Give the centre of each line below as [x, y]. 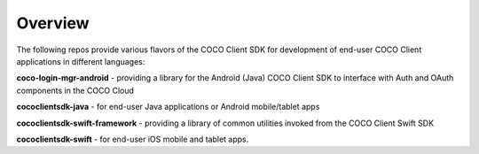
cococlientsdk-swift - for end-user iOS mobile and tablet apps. [133, 139]
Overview [53, 23]
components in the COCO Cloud [75, 90]
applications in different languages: [81, 61]
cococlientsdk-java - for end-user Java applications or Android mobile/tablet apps [168, 107]
